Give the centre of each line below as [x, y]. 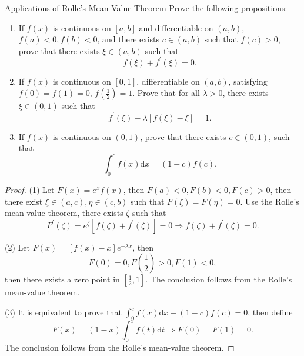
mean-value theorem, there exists [64, 213]
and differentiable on [176, 27]
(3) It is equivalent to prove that [63, 312]
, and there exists [128, 39]
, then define [270, 312]
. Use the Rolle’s [270, 201]
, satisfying [248, 81]
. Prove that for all [166, 93]
